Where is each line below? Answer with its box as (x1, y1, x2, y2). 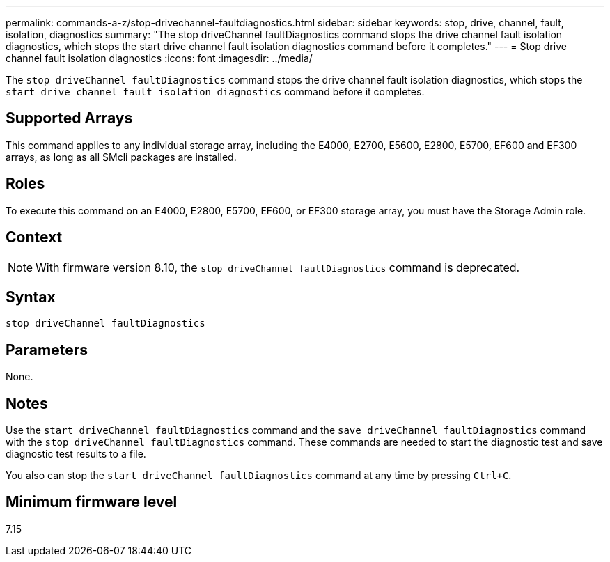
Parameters (6, 341, 88, 359)
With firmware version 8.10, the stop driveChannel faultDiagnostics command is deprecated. (36, 260, 520, 274)
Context (6, 228, 63, 247)
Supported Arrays (6, 109, 133, 127)
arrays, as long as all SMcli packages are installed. (6, 150, 237, 163)
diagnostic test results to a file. (6, 448, 146, 460)
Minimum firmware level (6, 493, 178, 511)
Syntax (6, 288, 56, 306)
